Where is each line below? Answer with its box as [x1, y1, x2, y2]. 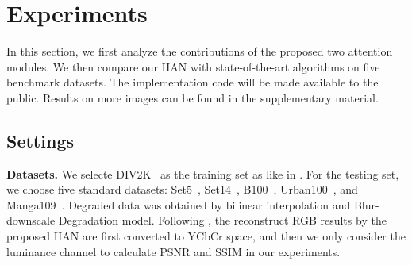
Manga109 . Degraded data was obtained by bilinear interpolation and [6, 196, 351, 213]
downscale [6, 212, 56, 229]
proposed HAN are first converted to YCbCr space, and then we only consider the [6, 228, 406, 244]
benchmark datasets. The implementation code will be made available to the [6, 74, 379, 90]
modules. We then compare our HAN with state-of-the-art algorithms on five [6, 58, 380, 75]
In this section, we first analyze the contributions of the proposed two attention [6, 43, 393, 60]
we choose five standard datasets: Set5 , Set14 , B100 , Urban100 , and [6, 181, 358, 198]
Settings [6, 128, 74, 152]
